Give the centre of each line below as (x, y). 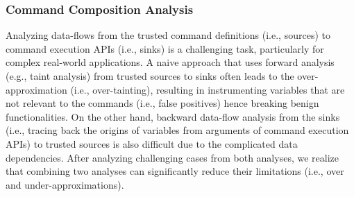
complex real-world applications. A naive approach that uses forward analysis (170, 62)
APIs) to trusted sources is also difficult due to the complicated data (152, 143)
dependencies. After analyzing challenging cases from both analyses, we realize (172, 157)
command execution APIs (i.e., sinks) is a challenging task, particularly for (165, 48)
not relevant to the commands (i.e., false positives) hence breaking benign (162, 103)
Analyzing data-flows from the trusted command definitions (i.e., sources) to (168, 35)
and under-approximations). (65, 184)
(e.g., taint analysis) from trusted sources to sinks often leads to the (150, 76)
